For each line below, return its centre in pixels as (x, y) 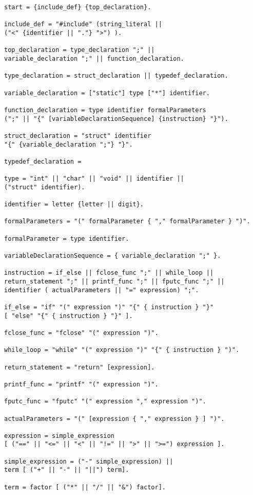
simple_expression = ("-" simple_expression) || (89, 461)
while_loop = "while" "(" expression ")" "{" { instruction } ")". (122, 350)
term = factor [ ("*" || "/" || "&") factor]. (85, 487)
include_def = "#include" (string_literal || (83, 24)
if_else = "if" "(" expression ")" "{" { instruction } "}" (109, 307)
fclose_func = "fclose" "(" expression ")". (81, 333)
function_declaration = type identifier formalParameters (105, 110)
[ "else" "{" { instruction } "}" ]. (69, 316)
